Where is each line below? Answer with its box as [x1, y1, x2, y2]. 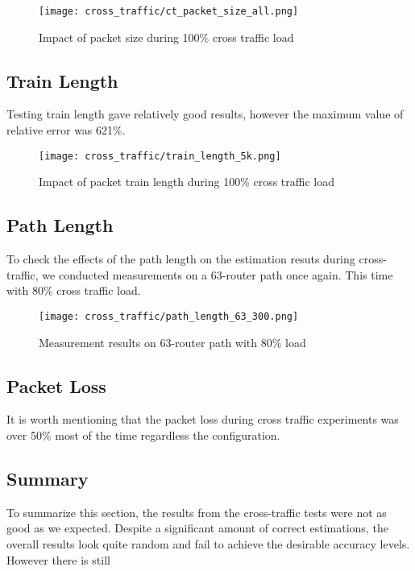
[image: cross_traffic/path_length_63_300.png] [39, 310, 299, 322]
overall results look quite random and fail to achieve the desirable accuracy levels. [6, 535, 410, 552]
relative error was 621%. [6, 122, 126, 139]
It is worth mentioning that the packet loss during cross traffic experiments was [6, 411, 399, 428]
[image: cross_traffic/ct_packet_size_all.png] [39, 6, 299, 17]
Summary [6, 465, 89, 490]
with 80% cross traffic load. [6, 282, 141, 299]
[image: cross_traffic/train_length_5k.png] [39, 150, 281, 162]
